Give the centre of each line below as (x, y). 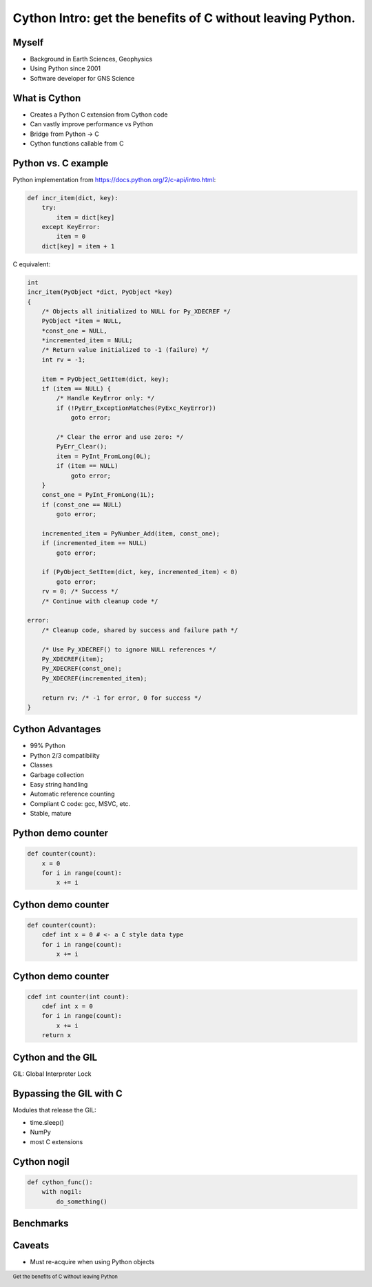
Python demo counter (61, 833)
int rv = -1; (64, 360)
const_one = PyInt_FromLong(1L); (98, 495)
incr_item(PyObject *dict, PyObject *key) (100, 292)
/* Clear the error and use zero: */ (120, 437)
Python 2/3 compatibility (65, 755)
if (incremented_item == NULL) (94, 543)
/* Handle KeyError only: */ (105, 398)
